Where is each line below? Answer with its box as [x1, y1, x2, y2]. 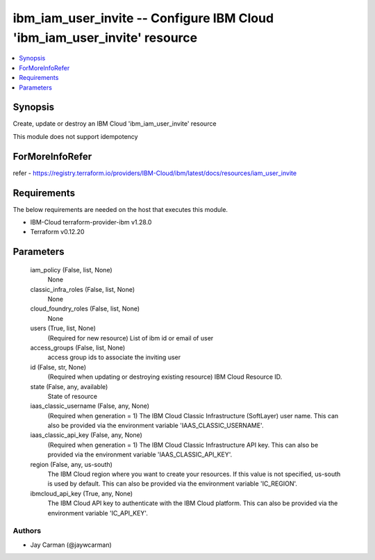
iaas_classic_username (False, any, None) [30, 402, 149, 410]
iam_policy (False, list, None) [30, 265, 112, 274]
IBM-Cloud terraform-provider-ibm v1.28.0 [30, 218, 152, 227]
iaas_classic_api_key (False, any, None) [30, 431, 142, 439]
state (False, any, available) [30, 382, 108, 390]
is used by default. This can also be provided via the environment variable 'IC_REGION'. [47, 479, 298, 488]
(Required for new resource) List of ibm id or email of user [47, 333, 214, 342]
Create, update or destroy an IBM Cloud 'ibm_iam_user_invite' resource [12, 120, 217, 128]
